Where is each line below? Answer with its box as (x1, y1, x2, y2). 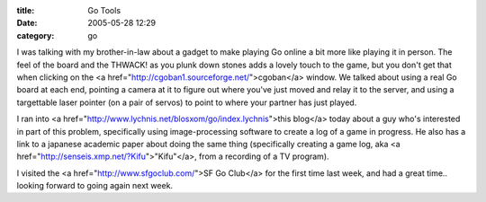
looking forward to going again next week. (16, 180, 174, 191)
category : (16, 30, 55, 40)
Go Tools (87, 5, 121, 15)
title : (16, 5, 35, 15)
